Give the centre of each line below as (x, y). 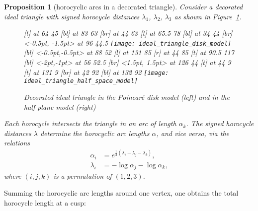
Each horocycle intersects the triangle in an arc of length (90, 123)
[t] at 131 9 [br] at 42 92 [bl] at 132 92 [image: (96, 72)
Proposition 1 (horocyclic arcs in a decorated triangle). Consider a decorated (124, 6)
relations (17, 143)
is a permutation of (83, 176)
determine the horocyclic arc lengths (95, 133)
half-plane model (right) (60, 106)
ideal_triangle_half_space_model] (81, 81)
